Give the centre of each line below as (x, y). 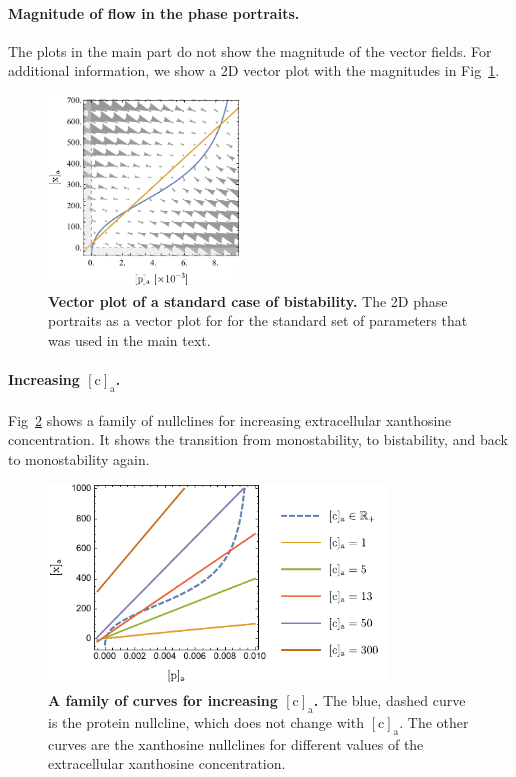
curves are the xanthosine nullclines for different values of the (236, 743)
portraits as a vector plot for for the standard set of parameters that (258, 320)
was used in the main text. (129, 340)
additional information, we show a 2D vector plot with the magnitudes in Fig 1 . (254, 70)
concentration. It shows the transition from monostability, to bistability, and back (258, 439)
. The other (434, 721)
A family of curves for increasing (163, 699)
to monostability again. (79, 458)
